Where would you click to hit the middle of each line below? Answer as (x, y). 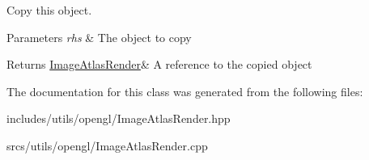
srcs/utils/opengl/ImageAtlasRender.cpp (107, 145)
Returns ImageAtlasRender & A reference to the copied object (159, 64)
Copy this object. (49, 10)
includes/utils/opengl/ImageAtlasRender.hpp (119, 118)
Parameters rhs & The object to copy (99, 37)
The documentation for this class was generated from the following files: (185, 91)
